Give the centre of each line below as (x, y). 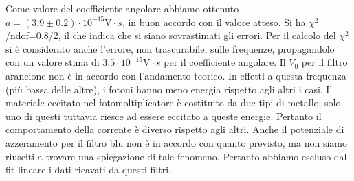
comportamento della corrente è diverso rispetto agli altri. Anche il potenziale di (175, 129)
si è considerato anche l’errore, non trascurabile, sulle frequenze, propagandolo (170, 48)
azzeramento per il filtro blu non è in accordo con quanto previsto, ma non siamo (176, 142)
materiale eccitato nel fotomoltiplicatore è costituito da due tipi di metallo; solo (173, 102)
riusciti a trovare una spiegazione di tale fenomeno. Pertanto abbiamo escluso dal (176, 156)
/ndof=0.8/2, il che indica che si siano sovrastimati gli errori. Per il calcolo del (171, 35)
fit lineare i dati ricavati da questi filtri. (88, 170)
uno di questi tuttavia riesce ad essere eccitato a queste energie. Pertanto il (164, 116)
